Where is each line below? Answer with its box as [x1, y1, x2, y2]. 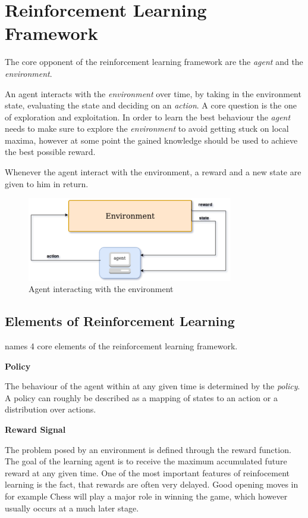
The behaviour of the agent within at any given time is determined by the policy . [5, 380, 300, 392]
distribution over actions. [5, 403, 96, 415]
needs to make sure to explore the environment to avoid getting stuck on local [5, 122, 289, 135]
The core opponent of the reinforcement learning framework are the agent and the [5, 55, 303, 68]
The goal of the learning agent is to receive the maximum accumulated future [5, 455, 287, 467]
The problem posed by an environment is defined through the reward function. [5, 443, 291, 455]
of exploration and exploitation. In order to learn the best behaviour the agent [5, 110, 291, 123]
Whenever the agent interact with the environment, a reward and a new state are [5, 166, 301, 178]
